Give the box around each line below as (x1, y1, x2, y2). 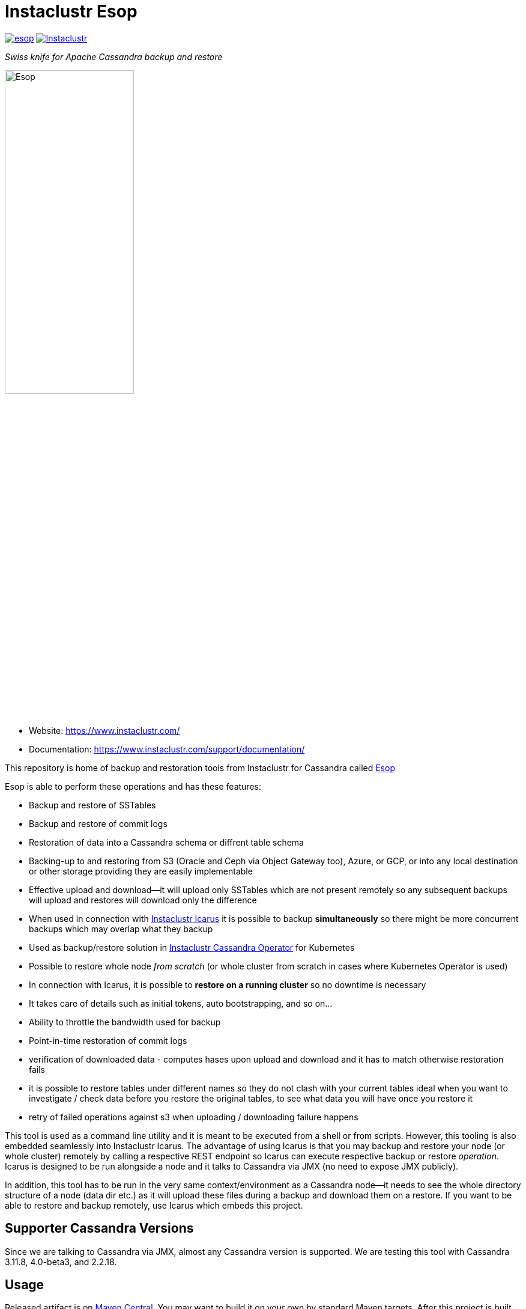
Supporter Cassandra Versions (5, 1221, 194, 1236)
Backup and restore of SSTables (29, 799, 156, 810)
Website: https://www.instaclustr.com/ (29, 725, 180, 736)
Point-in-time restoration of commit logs (29, 1035, 187, 1046)
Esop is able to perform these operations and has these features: (5, 781, 261, 792)
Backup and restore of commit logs (29, 818, 168, 829)
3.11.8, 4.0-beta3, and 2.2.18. (5, 1256, 117, 1267)
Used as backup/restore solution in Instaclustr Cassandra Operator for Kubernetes (29, 942, 355, 953)
